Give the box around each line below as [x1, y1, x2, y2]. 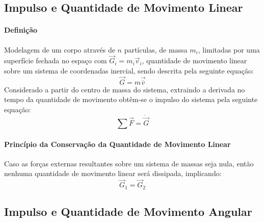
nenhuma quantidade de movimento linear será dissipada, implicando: [4, 168, 222, 179]
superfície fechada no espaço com [4, 55, 107, 66]
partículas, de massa [124, 44, 188, 55]
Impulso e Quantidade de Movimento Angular [4, 204, 252, 219]
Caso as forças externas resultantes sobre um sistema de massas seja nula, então [4, 158, 254, 168]
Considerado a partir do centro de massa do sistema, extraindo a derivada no [4, 84, 245, 94]
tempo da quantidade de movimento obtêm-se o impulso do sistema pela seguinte [4, 94, 258, 105]
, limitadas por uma [198, 44, 260, 55]
